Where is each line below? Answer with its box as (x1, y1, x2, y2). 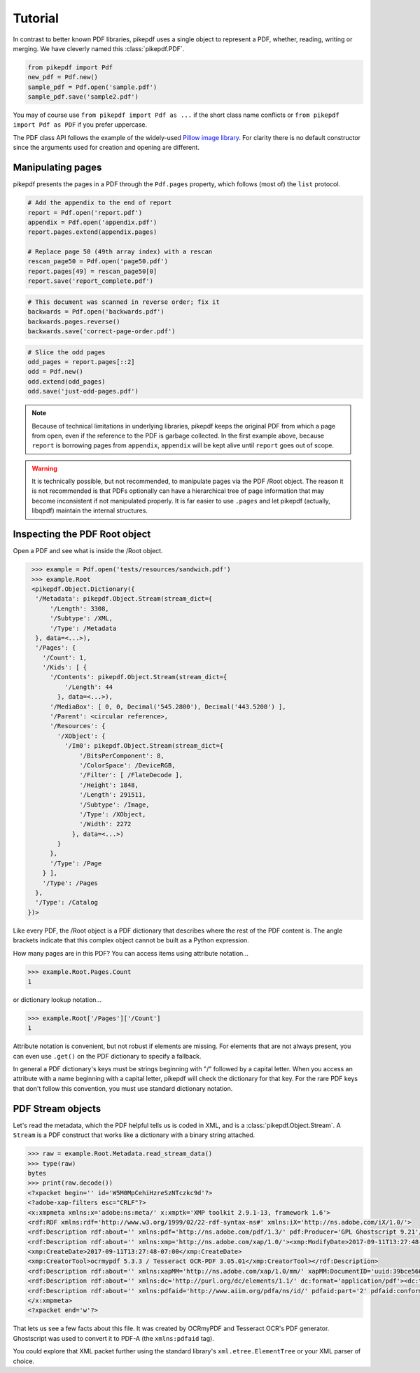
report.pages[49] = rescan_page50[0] (27, 267, 157, 275)
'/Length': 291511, (79, 791, 146, 799)
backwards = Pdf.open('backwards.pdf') (27, 308, 164, 316)
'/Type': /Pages (42, 879, 98, 887)
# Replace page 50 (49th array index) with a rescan (27, 248, 213, 256)
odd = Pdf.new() (27, 368, 84, 376)
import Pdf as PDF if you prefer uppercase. (13, 120, 148, 129)
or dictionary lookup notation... (13, 995, 101, 1004)
